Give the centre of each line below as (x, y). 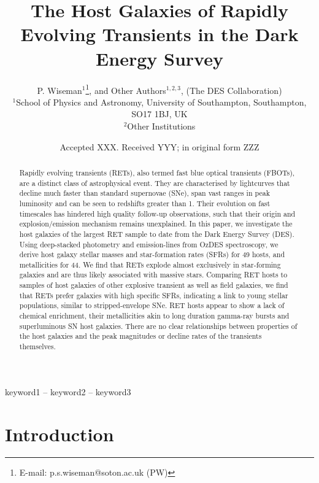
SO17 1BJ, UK (159, 114)
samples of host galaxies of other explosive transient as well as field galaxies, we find (154, 285)
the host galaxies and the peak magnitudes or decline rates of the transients (140, 336)
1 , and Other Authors (126, 89)
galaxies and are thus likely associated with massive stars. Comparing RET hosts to (153, 275)
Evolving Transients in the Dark (159, 34)
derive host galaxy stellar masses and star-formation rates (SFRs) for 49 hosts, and (152, 254)
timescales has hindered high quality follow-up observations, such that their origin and (157, 213)
